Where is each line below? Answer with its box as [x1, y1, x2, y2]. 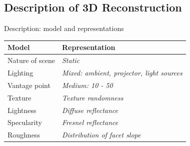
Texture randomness [62, 92, 123, 102]
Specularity [7, 117, 42, 127]
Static [62, 55, 80, 65]
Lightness [7, 104, 36, 115]
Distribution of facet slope [62, 129, 141, 140]
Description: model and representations [4, 23, 124, 33]
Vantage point [7, 79, 50, 90]
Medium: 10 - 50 [62, 79, 113, 90]
